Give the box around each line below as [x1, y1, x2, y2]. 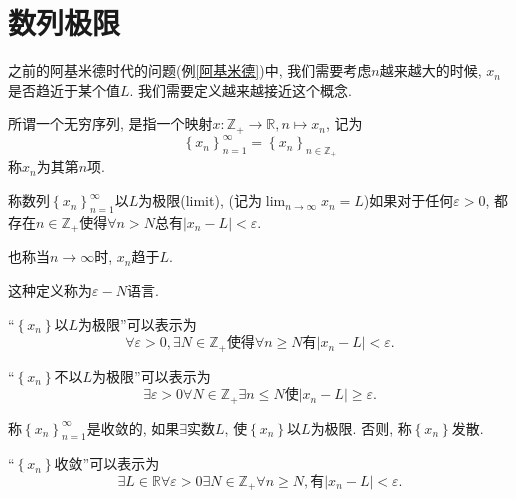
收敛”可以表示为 [54, 453, 160, 474]
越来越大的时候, [379, 60, 482, 81]
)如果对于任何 [363, 190, 454, 211]
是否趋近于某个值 [8, 79, 120, 100]
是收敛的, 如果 [86, 417, 180, 438]
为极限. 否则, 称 [310, 417, 412, 438]
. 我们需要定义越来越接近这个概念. [129, 79, 352, 100]
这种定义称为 [8, 279, 92, 300]
